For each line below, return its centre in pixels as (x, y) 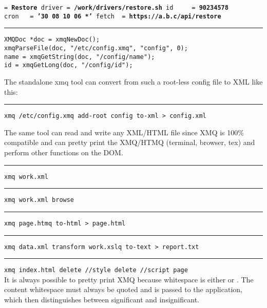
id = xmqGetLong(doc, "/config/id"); (69, 65)
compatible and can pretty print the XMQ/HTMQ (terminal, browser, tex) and (130, 142)
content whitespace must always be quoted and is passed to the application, (123, 289)
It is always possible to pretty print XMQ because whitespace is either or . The (129, 279)
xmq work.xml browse (39, 200)
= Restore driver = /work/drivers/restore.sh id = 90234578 (116, 8)
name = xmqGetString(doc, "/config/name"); (80, 57)
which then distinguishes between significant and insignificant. (102, 300)
